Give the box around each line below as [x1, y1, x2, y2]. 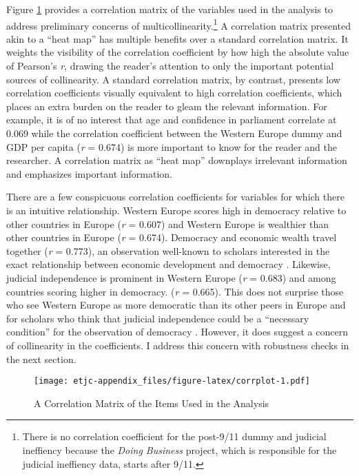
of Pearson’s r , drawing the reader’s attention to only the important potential [6, 59, 334, 73]
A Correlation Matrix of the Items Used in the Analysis [34, 395, 269, 410]
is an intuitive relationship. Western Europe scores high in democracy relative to [6, 203, 347, 217]
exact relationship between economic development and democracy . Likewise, [6, 257, 331, 271]
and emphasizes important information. [6, 166, 172, 180]
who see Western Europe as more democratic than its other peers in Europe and [6, 298, 346, 312]
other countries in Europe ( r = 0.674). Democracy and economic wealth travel [6, 230, 337, 245]
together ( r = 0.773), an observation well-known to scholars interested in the [6, 243, 330, 258]
